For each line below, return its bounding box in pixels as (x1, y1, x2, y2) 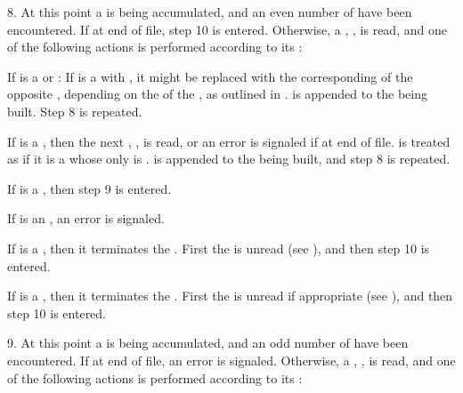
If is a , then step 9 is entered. (7, 179, 172, 197)
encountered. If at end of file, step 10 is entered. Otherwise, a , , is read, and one (7, 20, 447, 38)
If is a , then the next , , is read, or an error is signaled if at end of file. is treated (7, 132, 451, 150)
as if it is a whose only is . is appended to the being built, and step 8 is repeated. (7, 149, 451, 168)
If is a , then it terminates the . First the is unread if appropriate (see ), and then (7, 286, 453, 305)
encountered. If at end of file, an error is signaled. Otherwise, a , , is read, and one (7, 350, 456, 369)
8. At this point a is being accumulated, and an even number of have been (7, 3, 412, 20)
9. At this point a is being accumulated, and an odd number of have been (7, 333, 409, 352)
